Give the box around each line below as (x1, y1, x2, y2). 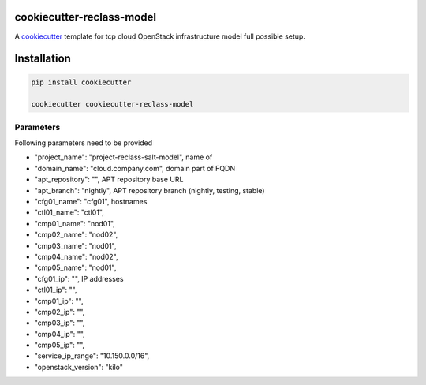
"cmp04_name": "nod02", (34, 252, 118, 261)
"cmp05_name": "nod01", (34, 263, 117, 272)
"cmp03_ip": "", (34, 318, 85, 327)
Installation (14, 52, 71, 65)
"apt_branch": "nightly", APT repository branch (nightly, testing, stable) (34, 185, 265, 195)
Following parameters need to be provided (14, 138, 153, 148)
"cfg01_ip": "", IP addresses (34, 274, 124, 283)
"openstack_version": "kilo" (34, 362, 124, 372)
